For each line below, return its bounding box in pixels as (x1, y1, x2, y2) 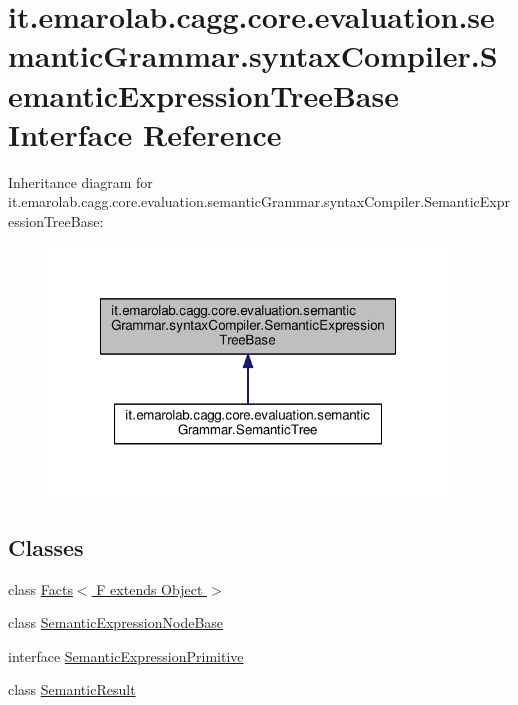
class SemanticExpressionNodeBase (8, 612, 224, 633)
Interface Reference (8, 113, 282, 154)
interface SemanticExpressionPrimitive (8, 645, 244, 666)
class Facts (8, 578, 73, 599)
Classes (8, 531, 84, 562)
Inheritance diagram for (8, 171, 153, 192)
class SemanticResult (8, 679, 136, 700)
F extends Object (96, 578, 203, 599)
